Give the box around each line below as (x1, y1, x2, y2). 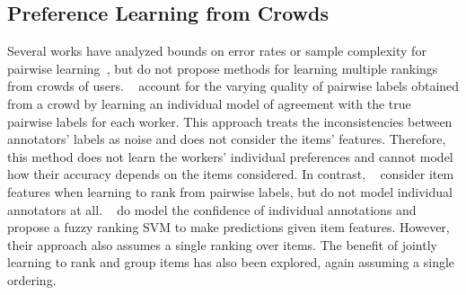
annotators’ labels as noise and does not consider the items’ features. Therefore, (7, 130, 446, 148)
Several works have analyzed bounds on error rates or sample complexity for (7, 41, 426, 60)
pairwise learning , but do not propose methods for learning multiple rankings (7, 58, 438, 77)
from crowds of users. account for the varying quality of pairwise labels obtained (7, 76, 460, 95)
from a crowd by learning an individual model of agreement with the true (7, 94, 411, 112)
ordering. (7, 270, 57, 289)
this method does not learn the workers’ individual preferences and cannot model (7, 147, 453, 165)
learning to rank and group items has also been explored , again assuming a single (7, 253, 455, 272)
